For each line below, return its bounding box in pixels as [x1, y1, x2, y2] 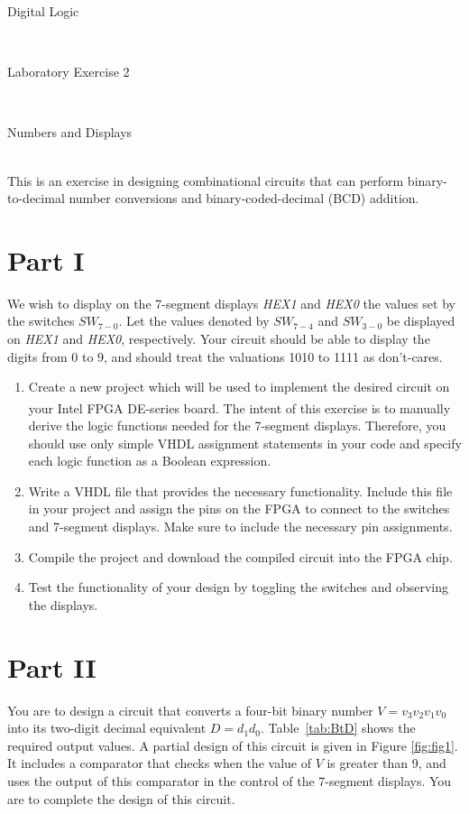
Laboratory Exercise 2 [7, 62, 130, 81]
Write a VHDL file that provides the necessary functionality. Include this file [28, 481, 453, 500]
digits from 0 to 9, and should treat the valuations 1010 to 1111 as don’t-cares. [7, 347, 443, 365]
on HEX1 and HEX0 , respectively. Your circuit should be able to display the [7, 329, 430, 348]
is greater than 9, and [326, 754, 446, 772]
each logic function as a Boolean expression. [28, 451, 271, 470]
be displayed [386, 311, 455, 330]
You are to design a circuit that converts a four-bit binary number [7, 700, 373, 719]
